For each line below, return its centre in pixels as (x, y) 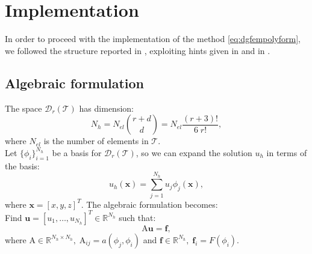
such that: (137, 217)
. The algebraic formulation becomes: (149, 204)
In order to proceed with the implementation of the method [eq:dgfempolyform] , (153, 39)
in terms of (287, 152)
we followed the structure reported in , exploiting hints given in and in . (138, 50)
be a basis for (77, 152)
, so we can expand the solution (194, 152)
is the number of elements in (96, 141)
